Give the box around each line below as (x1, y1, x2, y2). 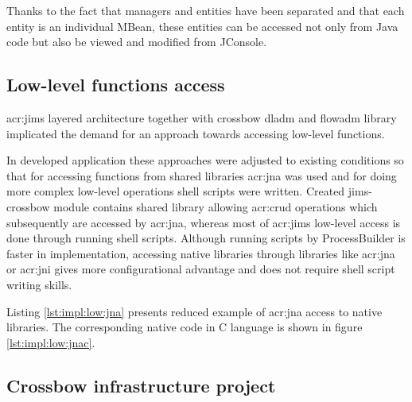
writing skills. (6, 276, 72, 292)
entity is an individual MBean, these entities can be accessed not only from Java (6, 17, 398, 34)
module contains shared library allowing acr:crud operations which (53, 198, 378, 215)
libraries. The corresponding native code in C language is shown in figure (6, 319, 363, 335)
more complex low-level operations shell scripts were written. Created (6, 183, 345, 199)
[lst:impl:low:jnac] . (6, 334, 95, 350)
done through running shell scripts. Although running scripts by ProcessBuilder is (6, 230, 406, 246)
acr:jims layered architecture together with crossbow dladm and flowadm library (6, 109, 397, 126)
